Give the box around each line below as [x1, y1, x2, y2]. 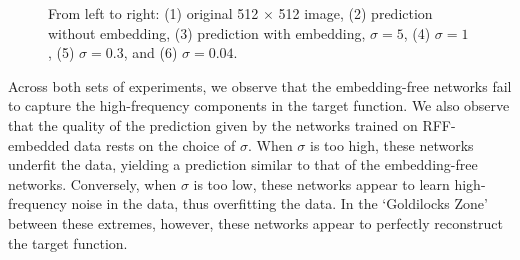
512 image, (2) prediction [278, 3, 433, 23]
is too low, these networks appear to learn [193, 173, 450, 194]
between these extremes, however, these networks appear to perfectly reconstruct [8, 212, 503, 233]
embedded [8, 134, 70, 155]
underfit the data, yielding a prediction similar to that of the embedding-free [8, 154, 478, 175]
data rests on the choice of [74, 134, 236, 155]
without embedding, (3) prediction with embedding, [48, 22, 366, 43]
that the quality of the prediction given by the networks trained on [8, 114, 418, 135]
